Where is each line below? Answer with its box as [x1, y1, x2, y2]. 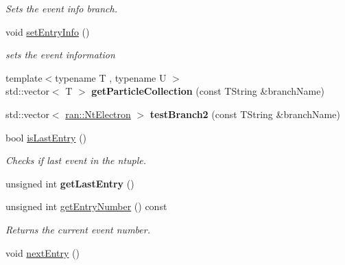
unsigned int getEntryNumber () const [5, 199, 167, 214]
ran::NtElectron [65, 106, 131, 121]
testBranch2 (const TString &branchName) [150, 106, 340, 121]
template [5, 70, 43, 84]
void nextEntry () [5, 245, 80, 260]
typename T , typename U [55, 70, 167, 84]
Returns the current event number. [5, 222, 150, 236]
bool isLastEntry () [5, 130, 87, 144]
